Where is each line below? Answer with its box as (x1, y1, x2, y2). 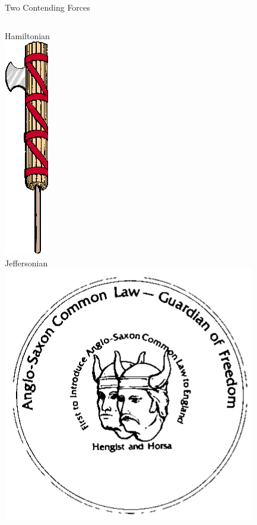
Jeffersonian (5, 256, 48, 269)
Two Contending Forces (5, 1, 90, 13)
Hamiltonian (5, 29, 50, 42)
